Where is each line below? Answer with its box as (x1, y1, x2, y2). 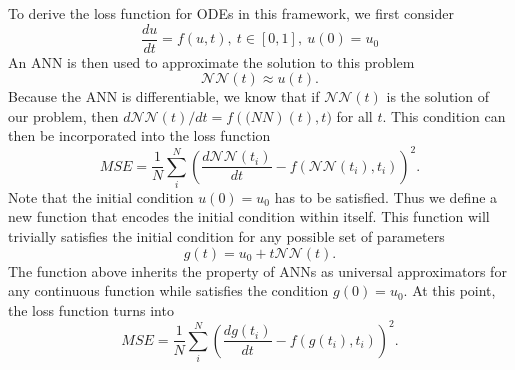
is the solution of (386, 86, 489, 107)
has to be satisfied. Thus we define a (274, 186, 498, 207)
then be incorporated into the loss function (8, 125, 271, 146)
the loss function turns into (8, 299, 174, 320)
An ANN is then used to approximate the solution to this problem (8, 51, 415, 72)
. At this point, (403, 280, 496, 301)
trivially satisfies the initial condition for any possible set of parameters (8, 226, 445, 247)
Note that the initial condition (8, 186, 194, 207)
